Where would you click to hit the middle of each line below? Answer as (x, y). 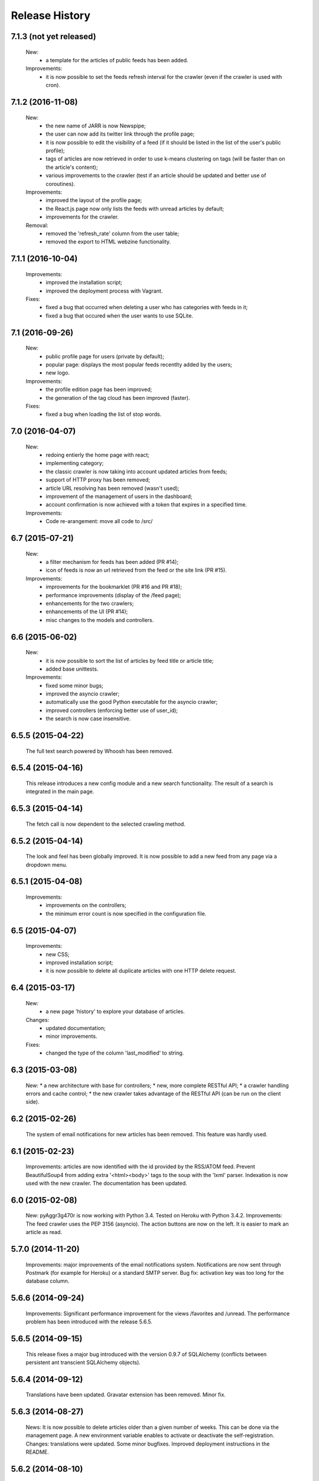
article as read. (44, 1232)
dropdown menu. (46, 864)
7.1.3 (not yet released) (54, 36)
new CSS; (58, 954)
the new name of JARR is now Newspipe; (96, 126)
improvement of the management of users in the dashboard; (119, 496)
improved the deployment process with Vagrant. (104, 291)
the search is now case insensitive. (88, 719)
